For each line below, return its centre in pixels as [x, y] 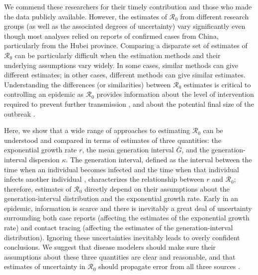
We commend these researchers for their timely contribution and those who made [128, 6]
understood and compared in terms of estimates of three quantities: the [113, 140]
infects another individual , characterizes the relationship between [104, 179]
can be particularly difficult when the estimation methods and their [118, 55]
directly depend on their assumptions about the [157, 188]
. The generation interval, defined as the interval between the [159, 159]
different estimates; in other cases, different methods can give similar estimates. [125, 75]
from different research [215, 16]
